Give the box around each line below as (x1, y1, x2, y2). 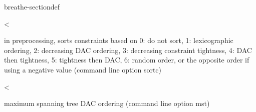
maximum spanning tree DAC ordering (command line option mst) (4, 98, 210, 108)
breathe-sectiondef (4, 1, 60, 11)
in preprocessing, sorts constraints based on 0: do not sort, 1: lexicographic (4, 35, 233, 45)
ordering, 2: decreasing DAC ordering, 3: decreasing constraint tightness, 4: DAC (4, 44, 252, 55)
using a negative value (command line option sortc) (4, 64, 162, 74)
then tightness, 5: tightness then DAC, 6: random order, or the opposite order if (4, 54, 249, 65)
